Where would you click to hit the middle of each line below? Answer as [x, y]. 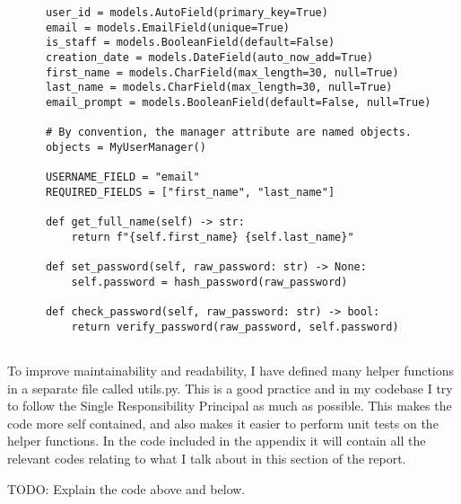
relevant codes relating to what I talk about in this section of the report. [207, 459]
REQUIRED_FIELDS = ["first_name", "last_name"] [190, 192]
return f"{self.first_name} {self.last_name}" [213, 237]
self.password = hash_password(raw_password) [209, 282]
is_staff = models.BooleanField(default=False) [190, 43]
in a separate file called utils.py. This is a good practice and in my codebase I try [230, 388]
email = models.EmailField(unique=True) [167, 27]
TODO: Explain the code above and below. [126, 488]
